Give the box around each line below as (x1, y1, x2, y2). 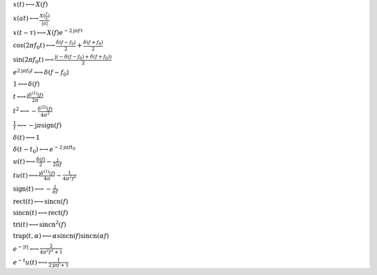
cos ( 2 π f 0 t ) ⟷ (13, 42, 55, 51)
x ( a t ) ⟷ (13, 15, 39, 22)
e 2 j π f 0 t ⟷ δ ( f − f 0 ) (13, 67, 69, 78)
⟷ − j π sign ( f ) (17, 121, 62, 129)
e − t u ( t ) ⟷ (13, 258, 48, 266)
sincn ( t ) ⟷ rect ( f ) (13, 209, 68, 217)
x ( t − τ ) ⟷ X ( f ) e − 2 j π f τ (13, 28, 84, 36)
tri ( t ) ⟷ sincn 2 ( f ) (13, 219, 66, 228)
